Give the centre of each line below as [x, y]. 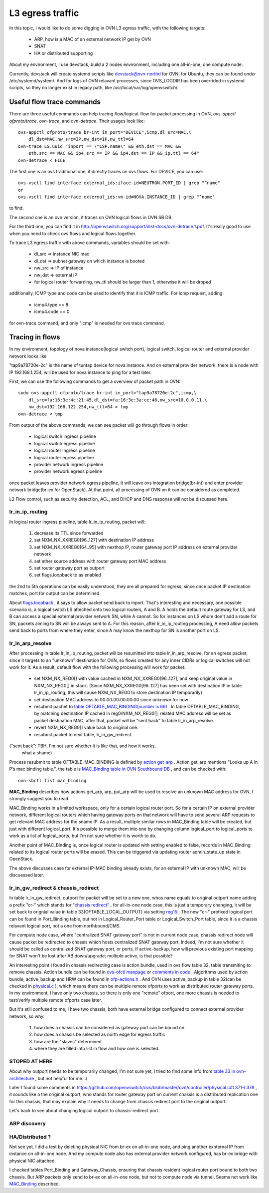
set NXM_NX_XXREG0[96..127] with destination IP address [94, 540]
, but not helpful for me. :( [61, 1078]
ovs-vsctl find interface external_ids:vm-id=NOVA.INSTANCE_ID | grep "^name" [117, 197]
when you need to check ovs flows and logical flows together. [73, 233]
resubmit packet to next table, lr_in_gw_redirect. [83, 734]
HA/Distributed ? [30, 1137]
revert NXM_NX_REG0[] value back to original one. [86, 728]
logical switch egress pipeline [65, 443]
